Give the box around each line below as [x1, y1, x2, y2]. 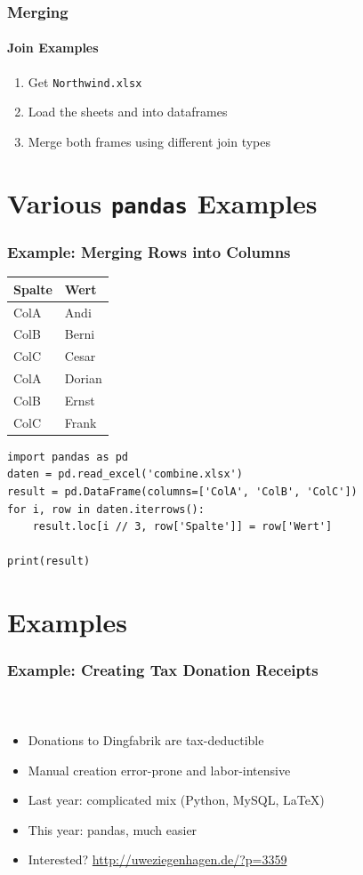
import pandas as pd [7, 450, 129, 463]
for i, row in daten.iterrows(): [7, 502, 205, 516]
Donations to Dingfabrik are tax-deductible [28, 731, 264, 750]
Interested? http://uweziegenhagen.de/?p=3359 [28, 850, 287, 869]
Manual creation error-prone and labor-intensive [28, 760, 291, 779]
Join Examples [7, 38, 99, 57]
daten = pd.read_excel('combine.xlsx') [7, 468, 243, 481]
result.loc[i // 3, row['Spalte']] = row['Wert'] [32, 520, 333, 534]
